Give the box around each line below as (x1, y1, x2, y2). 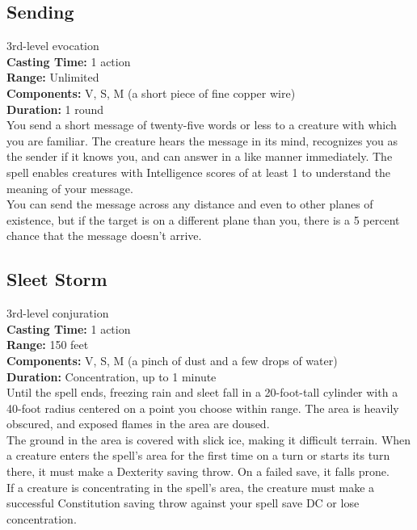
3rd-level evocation (6, 37, 99, 54)
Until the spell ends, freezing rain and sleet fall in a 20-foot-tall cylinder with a (6, 384, 398, 401)
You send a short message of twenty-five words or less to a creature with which (6, 116, 397, 133)
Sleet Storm (6, 267, 107, 292)
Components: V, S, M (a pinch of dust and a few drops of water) (6, 351, 338, 368)
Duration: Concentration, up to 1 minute (6, 368, 217, 385)
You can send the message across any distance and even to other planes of (6, 196, 373, 212)
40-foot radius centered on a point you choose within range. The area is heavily (6, 399, 399, 416)
